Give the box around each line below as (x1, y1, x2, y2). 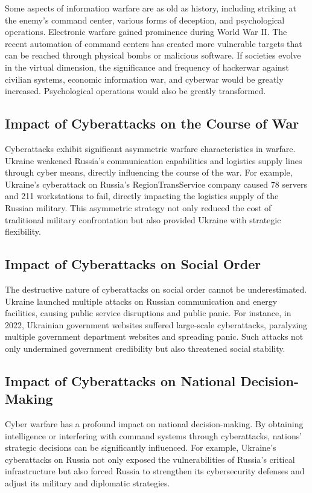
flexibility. (5, 225, 41, 238)
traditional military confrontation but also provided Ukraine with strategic (5, 213, 281, 226)
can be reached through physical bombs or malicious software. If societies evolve (5, 49, 301, 62)
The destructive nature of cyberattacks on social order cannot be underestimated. (5, 282, 307, 295)
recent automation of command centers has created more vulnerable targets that (5, 37, 302, 49)
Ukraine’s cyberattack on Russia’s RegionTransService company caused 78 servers (5, 177, 307, 190)
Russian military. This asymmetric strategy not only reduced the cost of (5, 201, 272, 214)
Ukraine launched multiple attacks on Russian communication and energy (5, 294, 278, 307)
